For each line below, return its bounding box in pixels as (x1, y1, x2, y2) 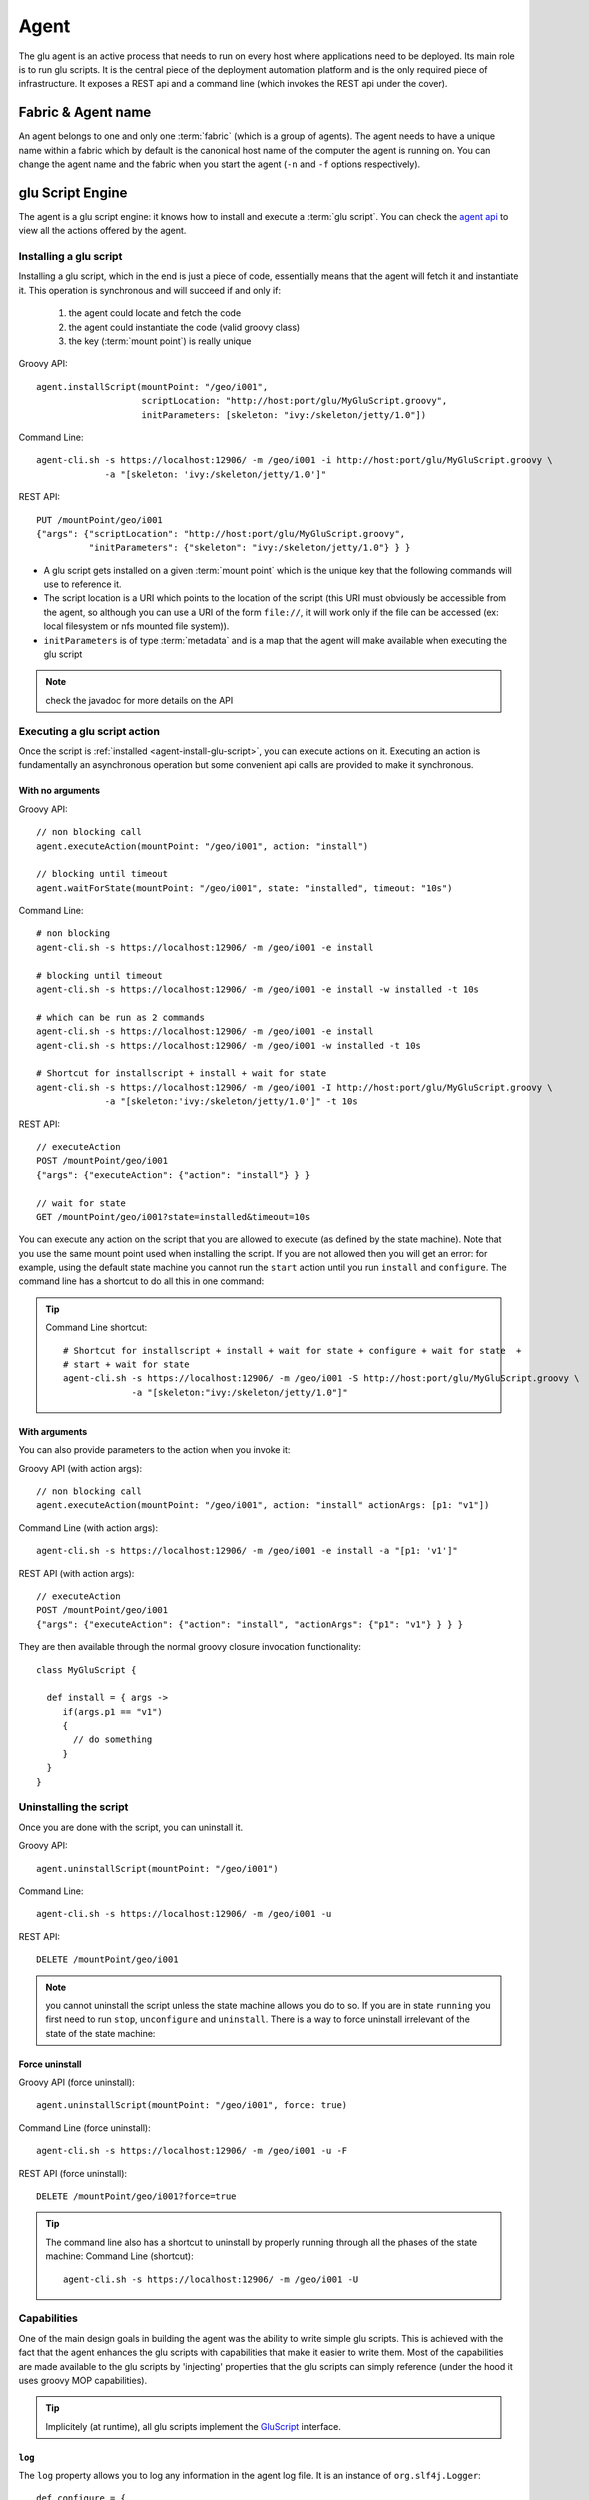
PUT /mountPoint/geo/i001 (36, 514, 164, 525)
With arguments (18, 1425, 88, 1437)
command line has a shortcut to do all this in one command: (18, 1275, 265, 1287)
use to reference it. (43, 578, 122, 590)
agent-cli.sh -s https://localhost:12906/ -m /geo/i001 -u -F (36, 2145, 348, 2157)
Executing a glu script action (18, 724, 160, 738)
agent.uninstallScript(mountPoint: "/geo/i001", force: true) (36, 2100, 348, 2111)
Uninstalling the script (18, 1800, 129, 1814)
